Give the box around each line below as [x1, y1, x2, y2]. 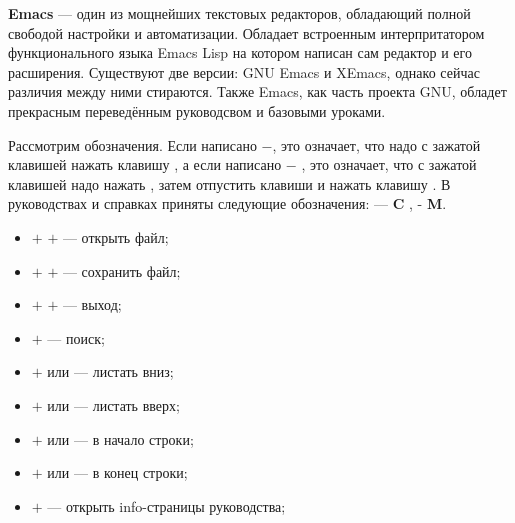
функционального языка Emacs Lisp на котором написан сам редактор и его [8, 42, 472, 63]
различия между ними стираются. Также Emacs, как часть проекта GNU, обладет [8, 81, 507, 102]
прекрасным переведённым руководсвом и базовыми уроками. [8, 100, 386, 121]
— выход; [62, 294, 122, 315]
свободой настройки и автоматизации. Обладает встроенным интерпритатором [8, 22, 485, 43]
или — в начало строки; [47, 428, 194, 449]
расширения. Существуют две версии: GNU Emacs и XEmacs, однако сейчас [8, 61, 480, 82]
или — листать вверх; [47, 394, 180, 415]
